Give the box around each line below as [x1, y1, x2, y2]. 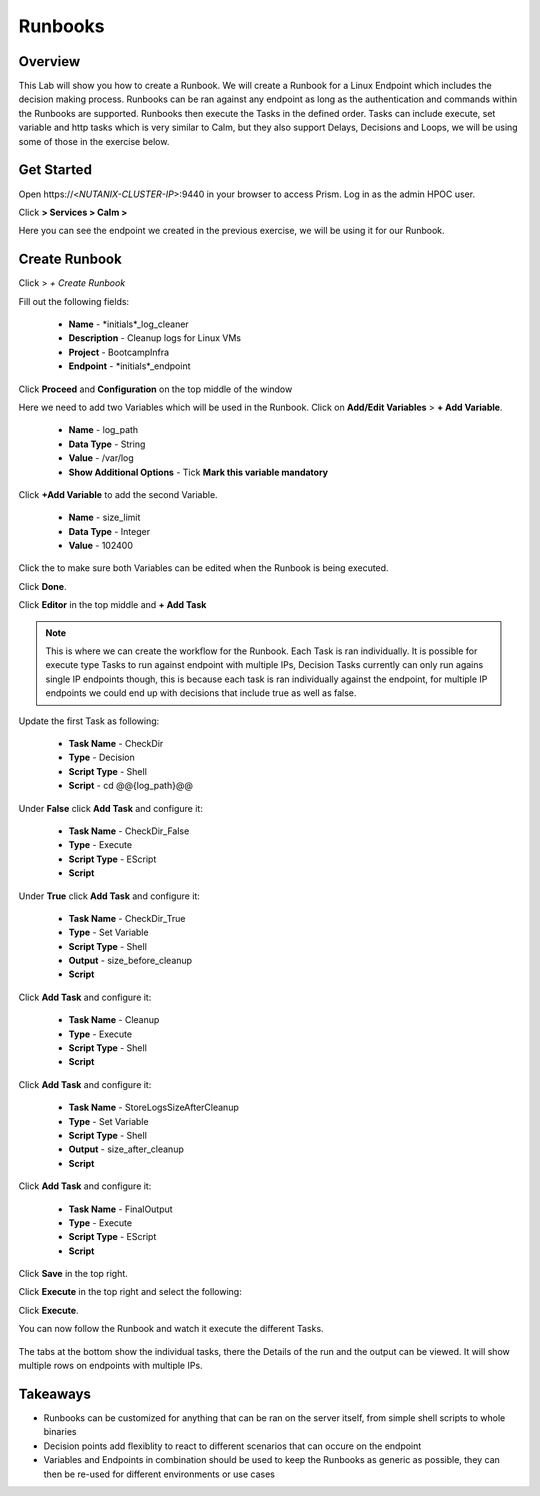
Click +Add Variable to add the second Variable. [18, 488, 219, 500]
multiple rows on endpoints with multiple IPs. [18, 1360, 204, 1372]
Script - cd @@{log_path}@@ [68, 780, 194, 792]
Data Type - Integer [68, 525, 150, 537]
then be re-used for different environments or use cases [43, 1468, 275, 1480]
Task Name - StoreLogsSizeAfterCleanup [68, 1101, 239, 1114]
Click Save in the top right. [18, 1268, 129, 1280]
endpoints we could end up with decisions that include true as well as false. [45, 687, 357, 699]
